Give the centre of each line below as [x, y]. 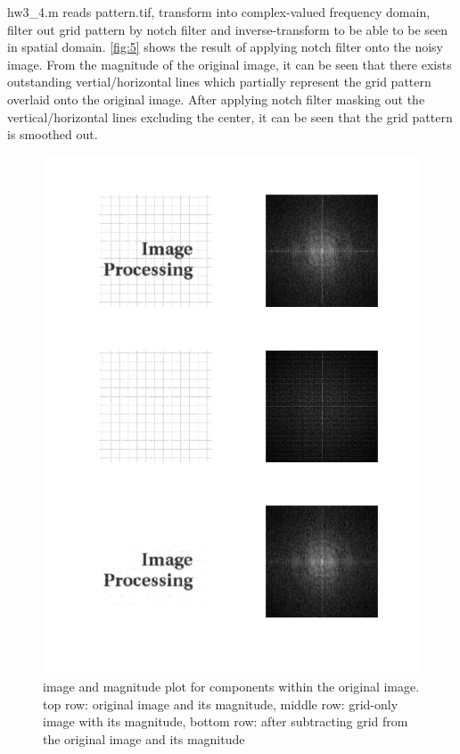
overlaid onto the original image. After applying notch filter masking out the [216, 99]
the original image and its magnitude [144, 738]
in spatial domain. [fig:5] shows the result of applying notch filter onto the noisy [225, 47]
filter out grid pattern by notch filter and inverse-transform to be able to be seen [228, 29]
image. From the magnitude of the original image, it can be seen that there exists [230, 64]
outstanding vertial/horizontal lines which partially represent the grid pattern [219, 82]
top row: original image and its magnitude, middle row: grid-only [221, 704]
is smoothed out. [53, 134]
